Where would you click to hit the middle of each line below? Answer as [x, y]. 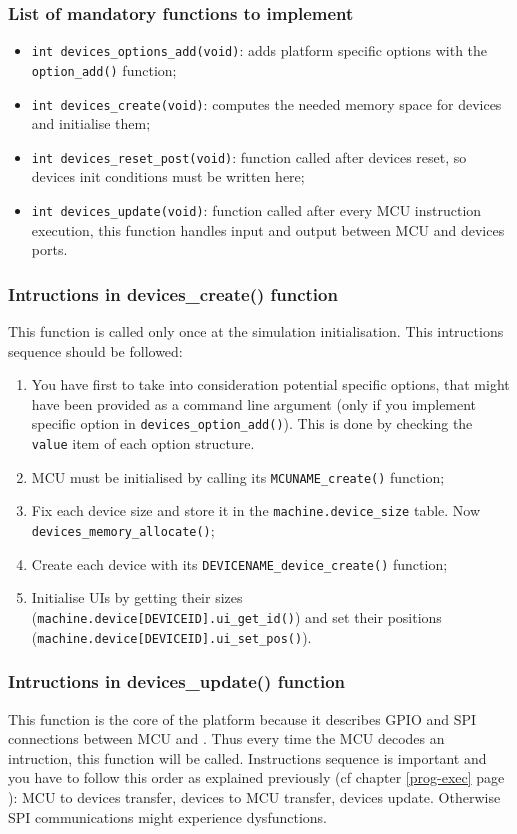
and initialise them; [91, 123]
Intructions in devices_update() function [177, 681]
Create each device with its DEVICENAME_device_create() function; [239, 563]
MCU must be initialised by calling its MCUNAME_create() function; [238, 476]
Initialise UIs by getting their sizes [137, 597]
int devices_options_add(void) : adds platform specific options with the [259, 50]
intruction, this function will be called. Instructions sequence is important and [247, 757]
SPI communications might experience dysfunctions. [167, 816]
